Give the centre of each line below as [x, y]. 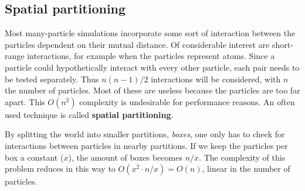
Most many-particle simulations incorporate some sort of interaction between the [150, 33]
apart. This [25, 101]
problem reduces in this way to [60, 169]
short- [282, 44]
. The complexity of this [242, 157]
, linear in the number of [246, 169]
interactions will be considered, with [216, 79]
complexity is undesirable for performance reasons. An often [187, 101]
